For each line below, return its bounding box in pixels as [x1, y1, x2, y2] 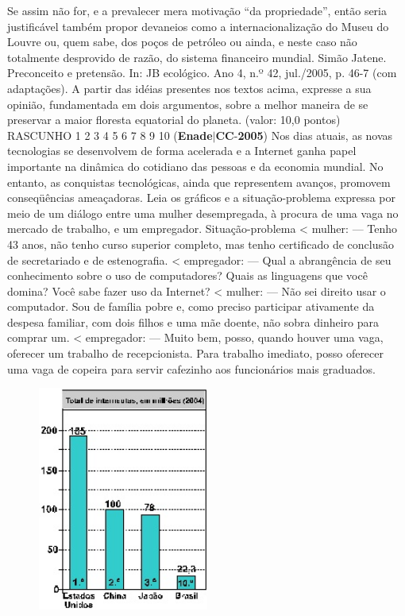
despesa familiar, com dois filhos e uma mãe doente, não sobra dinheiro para [7, 313, 379, 330]
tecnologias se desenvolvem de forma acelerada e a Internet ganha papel [7, 142, 357, 159]
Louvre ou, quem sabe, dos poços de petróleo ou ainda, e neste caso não [7, 33, 357, 50]
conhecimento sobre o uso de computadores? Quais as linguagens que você [7, 267, 368, 284]
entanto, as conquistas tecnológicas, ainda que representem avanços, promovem [7, 173, 391, 190]
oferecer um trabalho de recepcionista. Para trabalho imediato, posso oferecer [7, 345, 384, 362]
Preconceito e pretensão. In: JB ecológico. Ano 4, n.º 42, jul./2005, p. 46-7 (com [7, 64, 397, 81]
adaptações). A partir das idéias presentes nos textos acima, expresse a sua [7, 79, 372, 96]
